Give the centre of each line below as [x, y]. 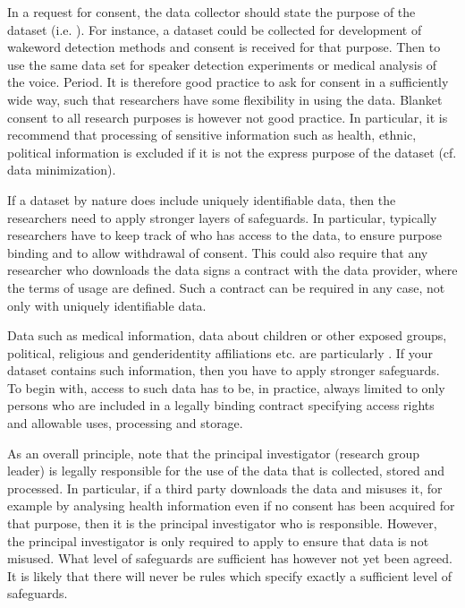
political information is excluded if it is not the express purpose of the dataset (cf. [232, 152]
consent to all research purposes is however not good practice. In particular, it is [228, 117]
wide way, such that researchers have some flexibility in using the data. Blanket [225, 99]
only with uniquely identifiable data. [107, 305]
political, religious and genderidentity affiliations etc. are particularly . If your [220, 352]
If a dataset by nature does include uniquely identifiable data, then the [202, 199]
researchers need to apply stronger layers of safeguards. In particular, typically [222, 217]
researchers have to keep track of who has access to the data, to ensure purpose [225, 235]
